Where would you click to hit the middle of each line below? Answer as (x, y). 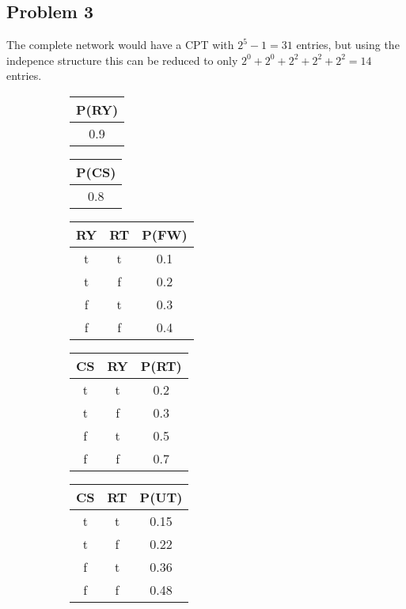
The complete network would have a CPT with (120, 45)
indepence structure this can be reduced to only (122, 60)
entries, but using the (348, 45)
